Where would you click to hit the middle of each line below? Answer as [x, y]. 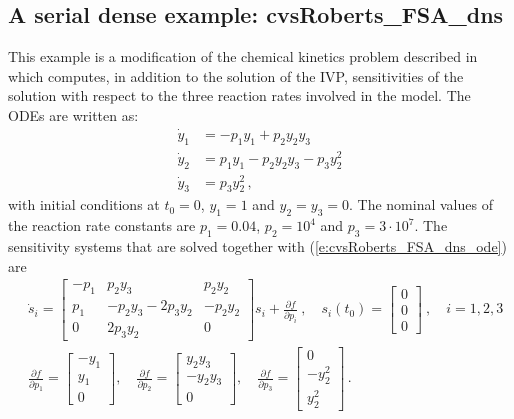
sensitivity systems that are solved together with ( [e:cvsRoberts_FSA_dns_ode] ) [257, 246]
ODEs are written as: [73, 114]
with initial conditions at [84, 204]
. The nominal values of [420, 204]
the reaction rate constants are [102, 225]
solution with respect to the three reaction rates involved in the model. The [239, 95]
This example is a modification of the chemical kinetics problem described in [243, 56]
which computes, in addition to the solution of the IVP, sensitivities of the [236, 75]
